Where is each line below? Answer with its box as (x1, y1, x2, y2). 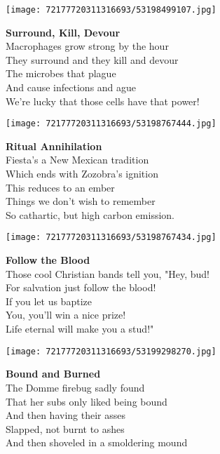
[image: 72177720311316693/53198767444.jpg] (6, 119, 216, 129)
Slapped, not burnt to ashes (6, 421, 125, 436)
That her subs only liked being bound (6, 394, 167, 408)
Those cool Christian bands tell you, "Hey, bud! (6, 266, 209, 281)
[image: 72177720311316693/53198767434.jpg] (6, 232, 216, 243)
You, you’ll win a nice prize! (6, 307, 126, 322)
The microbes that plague (6, 66, 116, 81)
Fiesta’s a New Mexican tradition (6, 152, 149, 167)
